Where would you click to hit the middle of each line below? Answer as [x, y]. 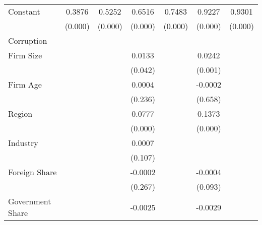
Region [20, 114]
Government [30, 201]
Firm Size [25, 55]
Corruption [28, 41]
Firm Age [25, 84]
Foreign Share [32, 172]
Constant [24, 11]
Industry [23, 143]
